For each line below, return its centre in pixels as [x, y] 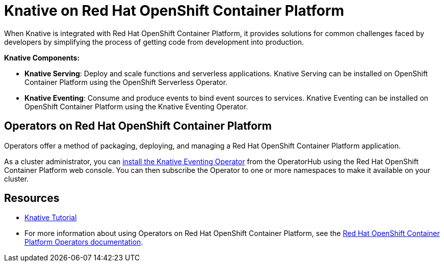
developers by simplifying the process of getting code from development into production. [154, 42]
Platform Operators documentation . [84, 242]
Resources [32, 198]
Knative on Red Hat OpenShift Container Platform [174, 11]
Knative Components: [42, 57]
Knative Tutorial [51, 218]
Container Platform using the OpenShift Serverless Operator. [126, 82]
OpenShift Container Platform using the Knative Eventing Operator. [136, 106]
